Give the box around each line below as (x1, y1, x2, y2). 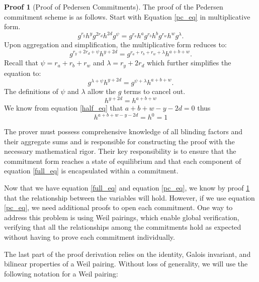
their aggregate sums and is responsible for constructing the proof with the (4, 136, 235, 146)
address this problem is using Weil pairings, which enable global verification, (4, 212, 239, 222)
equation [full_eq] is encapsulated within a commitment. (4, 165, 179, 176)
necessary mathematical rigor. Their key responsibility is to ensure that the (4, 146, 236, 156)
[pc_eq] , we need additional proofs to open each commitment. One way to (4, 202, 233, 213)
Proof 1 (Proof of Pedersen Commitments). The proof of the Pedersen (4, 2, 223, 12)
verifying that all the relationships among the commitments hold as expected (4, 222, 241, 232)
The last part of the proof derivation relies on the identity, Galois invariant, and (4, 248, 251, 259)
